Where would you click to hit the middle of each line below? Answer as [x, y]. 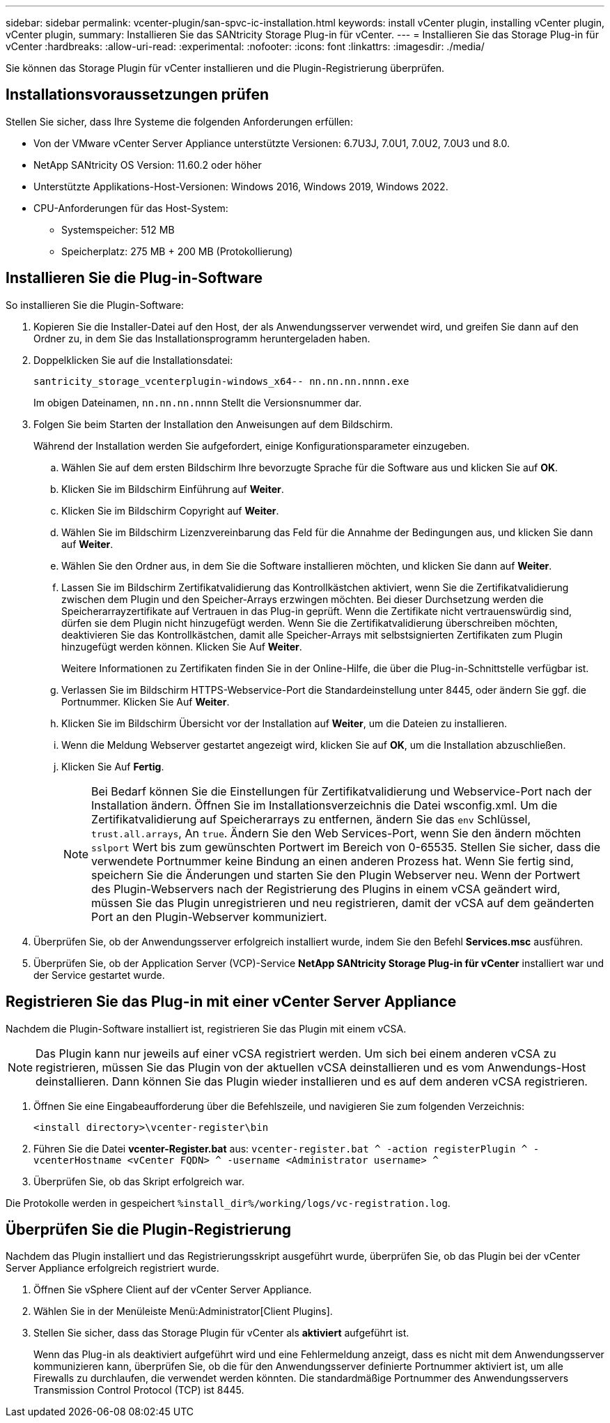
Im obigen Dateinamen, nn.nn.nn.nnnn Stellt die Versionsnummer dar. [198, 402]
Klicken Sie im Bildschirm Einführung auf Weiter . [173, 489]
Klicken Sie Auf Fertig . [113, 766]
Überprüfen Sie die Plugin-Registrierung [148, 1229]
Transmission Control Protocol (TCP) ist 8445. [139, 1390]
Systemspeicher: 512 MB [118, 229]
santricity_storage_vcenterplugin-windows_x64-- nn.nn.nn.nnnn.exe [221, 381]
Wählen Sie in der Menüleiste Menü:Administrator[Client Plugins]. [183, 1311]
